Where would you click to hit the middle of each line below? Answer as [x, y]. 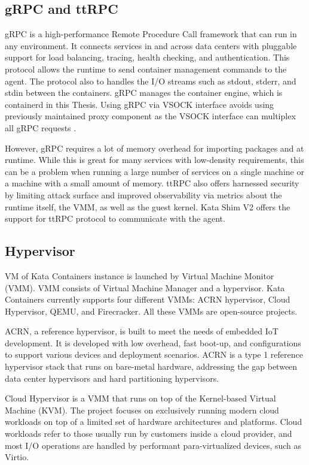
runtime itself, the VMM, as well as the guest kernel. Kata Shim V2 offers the [148, 206]
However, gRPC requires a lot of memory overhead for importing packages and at [154, 148]
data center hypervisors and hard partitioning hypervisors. [112, 378]
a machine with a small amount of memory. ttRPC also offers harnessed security [152, 183]
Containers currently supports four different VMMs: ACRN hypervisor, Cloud [148, 299]
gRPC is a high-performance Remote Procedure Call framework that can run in [151, 34]
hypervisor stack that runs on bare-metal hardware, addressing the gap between [151, 366]
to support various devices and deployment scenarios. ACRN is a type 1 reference [154, 354]
